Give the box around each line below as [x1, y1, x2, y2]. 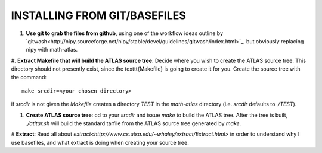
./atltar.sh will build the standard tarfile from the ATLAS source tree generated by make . [26, 120, 241, 127]
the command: [11, 74, 47, 81]
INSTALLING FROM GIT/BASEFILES [11, 9, 186, 22]
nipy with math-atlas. [26, 46, 78, 53]
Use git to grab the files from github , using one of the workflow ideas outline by [26, 30, 224, 37]
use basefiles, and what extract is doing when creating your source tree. [11, 139, 189, 146]
